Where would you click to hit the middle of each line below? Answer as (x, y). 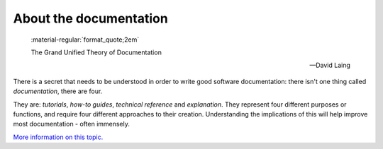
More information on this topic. (58, 137)
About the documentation (90, 18)
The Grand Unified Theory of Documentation (96, 52)
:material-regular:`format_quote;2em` (85, 40)
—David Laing (330, 65)
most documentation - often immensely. (72, 124)
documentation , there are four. (58, 91)
